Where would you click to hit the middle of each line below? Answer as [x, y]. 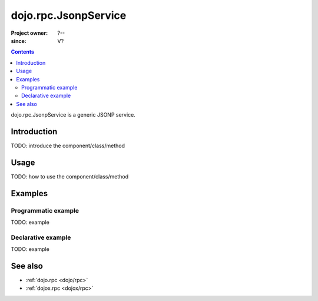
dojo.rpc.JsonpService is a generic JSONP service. [73, 115]
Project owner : [29, 33]
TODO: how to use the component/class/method [70, 176]
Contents [23, 52]
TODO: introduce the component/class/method [68, 145]
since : [19, 41]
